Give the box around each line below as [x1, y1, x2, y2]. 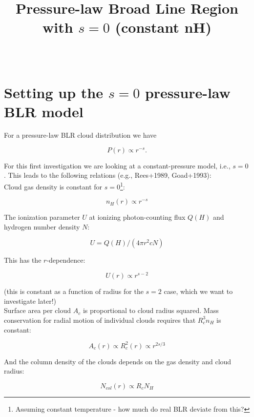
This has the [4, 255, 42, 265]
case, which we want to [164, 286, 233, 296]
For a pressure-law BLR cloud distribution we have [4, 130, 157, 140]
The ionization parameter [4, 212, 80, 222]
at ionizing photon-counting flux [89, 212, 186, 222]
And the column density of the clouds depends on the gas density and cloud [4, 356, 232, 366]
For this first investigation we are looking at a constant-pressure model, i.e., [4, 160, 231, 170]
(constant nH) [115, 17, 212, 37]
